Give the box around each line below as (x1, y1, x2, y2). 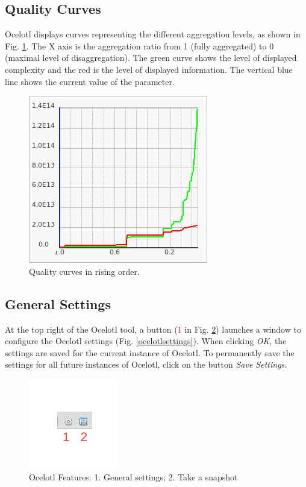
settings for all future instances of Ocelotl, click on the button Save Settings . (5, 358, 287, 371)
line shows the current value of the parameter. (5, 75, 175, 87)
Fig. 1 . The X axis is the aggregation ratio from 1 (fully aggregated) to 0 (5, 39, 274, 52)
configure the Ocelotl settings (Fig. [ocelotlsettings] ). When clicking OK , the (5, 335, 287, 347)
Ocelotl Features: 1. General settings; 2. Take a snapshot (29, 470, 238, 483)
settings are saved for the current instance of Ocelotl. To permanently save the (5, 346, 295, 359)
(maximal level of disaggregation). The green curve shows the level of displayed (5, 51, 297, 64)
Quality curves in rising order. (29, 265, 140, 277)
